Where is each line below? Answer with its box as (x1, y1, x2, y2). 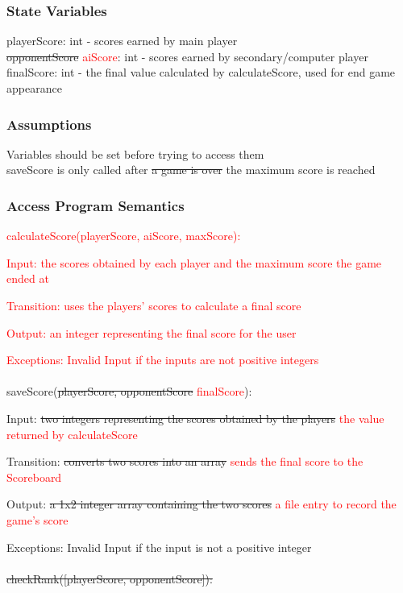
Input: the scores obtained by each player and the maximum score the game (6, 254, 382, 271)
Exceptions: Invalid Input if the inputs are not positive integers (6, 351, 319, 368)
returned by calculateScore (6, 425, 138, 442)
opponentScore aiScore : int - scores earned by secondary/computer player (6, 48, 368, 64)
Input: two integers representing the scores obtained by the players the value (6, 409, 384, 426)
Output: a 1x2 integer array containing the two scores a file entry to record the (6, 496, 397, 512)
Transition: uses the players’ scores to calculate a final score (6, 297, 301, 313)
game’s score (6, 511, 69, 528)
